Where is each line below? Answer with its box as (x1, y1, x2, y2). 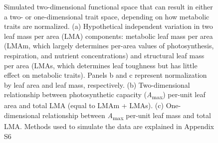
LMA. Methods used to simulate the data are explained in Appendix (4, 121, 214, 132)
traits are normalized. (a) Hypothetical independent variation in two (4, 21, 213, 31)
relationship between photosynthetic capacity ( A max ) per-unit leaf (4, 89, 206, 101)
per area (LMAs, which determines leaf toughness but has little (4, 60, 198, 70)
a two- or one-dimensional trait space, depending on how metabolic (4, 11, 210, 21)
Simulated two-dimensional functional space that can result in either (4, 1, 213, 11)
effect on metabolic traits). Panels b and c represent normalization (4, 70, 207, 80)
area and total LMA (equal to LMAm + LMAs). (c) (4, 100, 164, 111)
